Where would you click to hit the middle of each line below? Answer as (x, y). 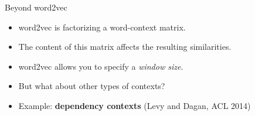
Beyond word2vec (36, 7)
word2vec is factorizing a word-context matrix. (102, 27)
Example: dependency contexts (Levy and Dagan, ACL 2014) (135, 105)
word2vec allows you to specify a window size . (101, 66)
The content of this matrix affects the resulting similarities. (125, 47)
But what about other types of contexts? (92, 86)
